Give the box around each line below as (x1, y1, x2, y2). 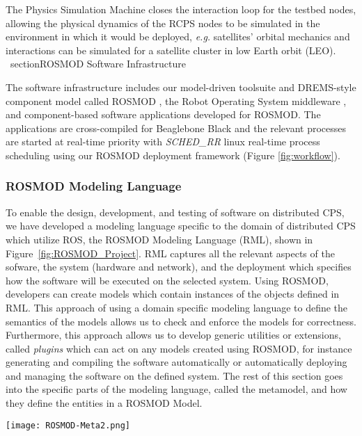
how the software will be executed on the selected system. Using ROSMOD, (6, 273, 329, 287)
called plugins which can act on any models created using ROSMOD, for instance (6, 341, 352, 355)
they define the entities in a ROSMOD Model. (6, 396, 203, 410)
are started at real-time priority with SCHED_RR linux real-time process (6, 134, 320, 149)
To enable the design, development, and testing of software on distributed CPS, (6, 204, 345, 219)
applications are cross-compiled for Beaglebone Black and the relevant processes (6, 120, 347, 135)
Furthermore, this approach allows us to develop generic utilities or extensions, (6, 328, 341, 342)
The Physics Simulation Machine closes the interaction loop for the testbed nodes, (6, 2, 356, 16)
